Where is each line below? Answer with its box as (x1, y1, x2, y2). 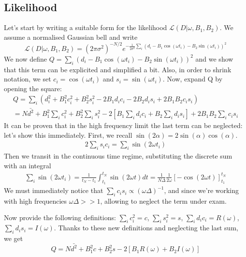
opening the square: (4, 83, 62, 93)
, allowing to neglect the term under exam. (100, 195, 227, 206)
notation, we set (4, 74, 51, 84)
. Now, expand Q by (162, 74, 223, 84)
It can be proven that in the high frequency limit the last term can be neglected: (4, 120, 243, 130)
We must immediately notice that (4, 185, 103, 195)
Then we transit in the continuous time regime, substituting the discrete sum (4, 151, 232, 161)
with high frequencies (4, 195, 67, 206)
